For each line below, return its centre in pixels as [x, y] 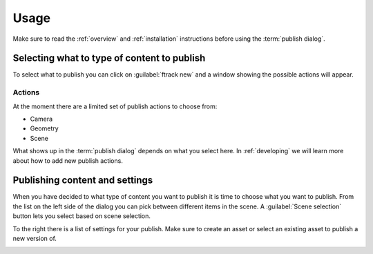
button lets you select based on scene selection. [82, 216]
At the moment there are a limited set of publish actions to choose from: [115, 106]
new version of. [35, 239]
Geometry [44, 128]
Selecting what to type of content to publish [109, 58]
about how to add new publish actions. [68, 160]
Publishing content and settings [83, 180]
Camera [41, 119]
